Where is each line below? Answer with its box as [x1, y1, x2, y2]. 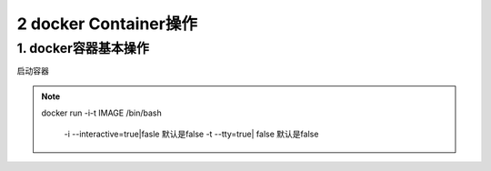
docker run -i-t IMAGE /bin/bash [41, 107, 163, 118]
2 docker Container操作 [16, 14, 197, 34]
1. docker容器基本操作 [16, 40, 150, 56]
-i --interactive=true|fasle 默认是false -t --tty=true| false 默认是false [64, 128, 319, 139]
